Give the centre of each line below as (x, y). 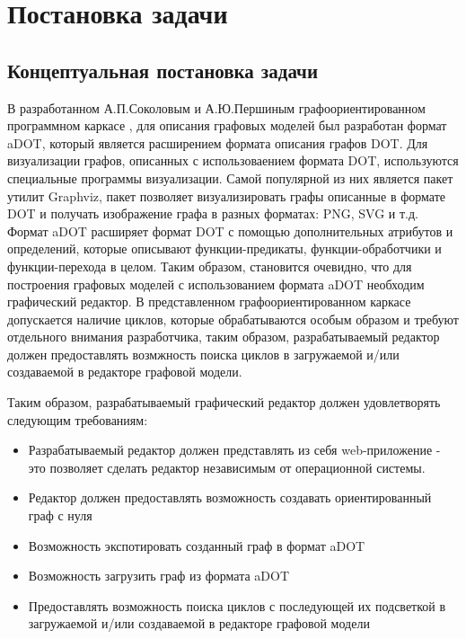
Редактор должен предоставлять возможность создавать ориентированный (230, 497)
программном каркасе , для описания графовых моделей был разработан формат (227, 125)
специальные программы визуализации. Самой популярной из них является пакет (230, 177)
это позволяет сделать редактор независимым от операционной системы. (227, 467)
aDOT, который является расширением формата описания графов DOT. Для (218, 142)
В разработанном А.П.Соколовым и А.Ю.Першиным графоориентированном (216, 107)
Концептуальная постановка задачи (163, 70)
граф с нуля (60, 515)
